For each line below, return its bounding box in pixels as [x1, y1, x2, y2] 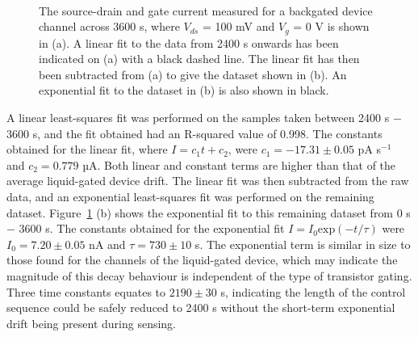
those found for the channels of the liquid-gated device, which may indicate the [6, 251, 398, 268]
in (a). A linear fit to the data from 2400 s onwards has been [39, 34, 339, 51]
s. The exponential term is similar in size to [194, 235, 411, 252]
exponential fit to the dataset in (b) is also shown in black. [39, 82, 329, 99]
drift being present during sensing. [6, 314, 176, 331]
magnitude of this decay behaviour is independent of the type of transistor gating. [6, 267, 412, 284]
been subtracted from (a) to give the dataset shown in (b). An [39, 65, 347, 82]
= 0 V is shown [293, 18, 370, 35]
